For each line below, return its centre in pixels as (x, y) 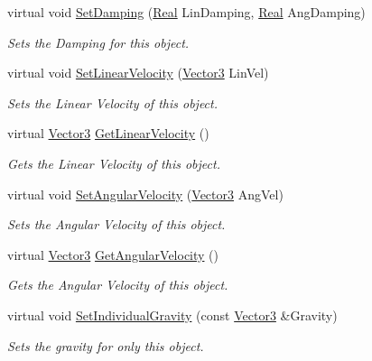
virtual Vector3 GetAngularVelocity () (113, 254)
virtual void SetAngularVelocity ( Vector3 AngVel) (145, 194)
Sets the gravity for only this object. (106, 345)
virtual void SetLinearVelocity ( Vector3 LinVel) (138, 73)
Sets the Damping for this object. (98, 42)
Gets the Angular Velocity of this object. (118, 285)
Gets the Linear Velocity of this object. (114, 163)
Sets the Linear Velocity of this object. (112, 102)
